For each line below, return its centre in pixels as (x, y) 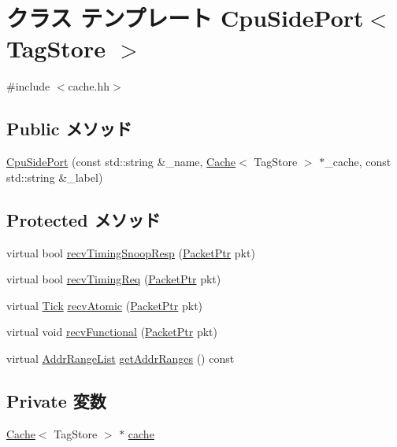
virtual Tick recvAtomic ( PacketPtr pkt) (105, 305)
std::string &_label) (55, 177)
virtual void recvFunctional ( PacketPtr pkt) (112, 332)
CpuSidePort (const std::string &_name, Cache (121, 162)
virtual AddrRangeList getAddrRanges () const (121, 358)
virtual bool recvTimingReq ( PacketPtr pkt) (114, 279)
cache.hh (89, 86)
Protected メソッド (83, 219)
